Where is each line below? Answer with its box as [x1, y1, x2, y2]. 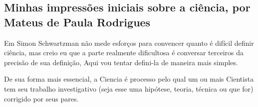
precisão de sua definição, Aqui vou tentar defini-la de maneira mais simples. [4, 57, 238, 67]
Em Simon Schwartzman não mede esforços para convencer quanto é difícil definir [4, 37, 254, 48]
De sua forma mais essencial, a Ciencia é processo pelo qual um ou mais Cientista [4, 74, 254, 84]
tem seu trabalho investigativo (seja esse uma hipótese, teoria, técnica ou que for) [4, 83, 254, 94]
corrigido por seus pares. [4, 93, 79, 104]
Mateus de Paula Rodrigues [4, 14, 151, 29]
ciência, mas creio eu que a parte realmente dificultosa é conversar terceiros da [4, 47, 244, 58]
